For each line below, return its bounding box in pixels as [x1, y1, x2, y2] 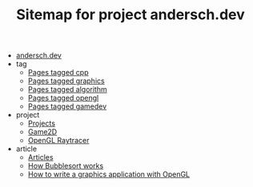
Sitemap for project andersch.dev [15, 6, 246, 24]
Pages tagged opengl [27, 93, 99, 103]
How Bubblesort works [27, 161, 104, 171]
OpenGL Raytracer [27, 136, 90, 145]
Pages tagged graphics [27, 76, 106, 86]
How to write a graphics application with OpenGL [27, 169, 191, 179]
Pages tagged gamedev [27, 101, 107, 111]
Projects [27, 118, 56, 129]
